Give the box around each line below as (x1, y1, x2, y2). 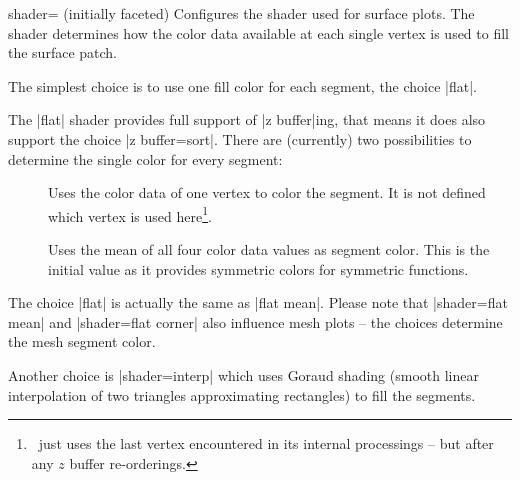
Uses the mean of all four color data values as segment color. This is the (48, 239, 490, 259)
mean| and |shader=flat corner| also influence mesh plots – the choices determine (8, 311, 503, 332)
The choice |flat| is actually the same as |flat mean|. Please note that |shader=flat (8, 292, 508, 313)
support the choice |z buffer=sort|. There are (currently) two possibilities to (8, 128, 472, 149)
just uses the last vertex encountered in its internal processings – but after (38, 433, 494, 454)
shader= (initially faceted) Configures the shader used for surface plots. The (8, 3, 475, 23)
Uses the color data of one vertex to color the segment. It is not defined (48, 182, 486, 203)
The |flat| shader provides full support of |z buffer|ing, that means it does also (8, 109, 486, 130)
